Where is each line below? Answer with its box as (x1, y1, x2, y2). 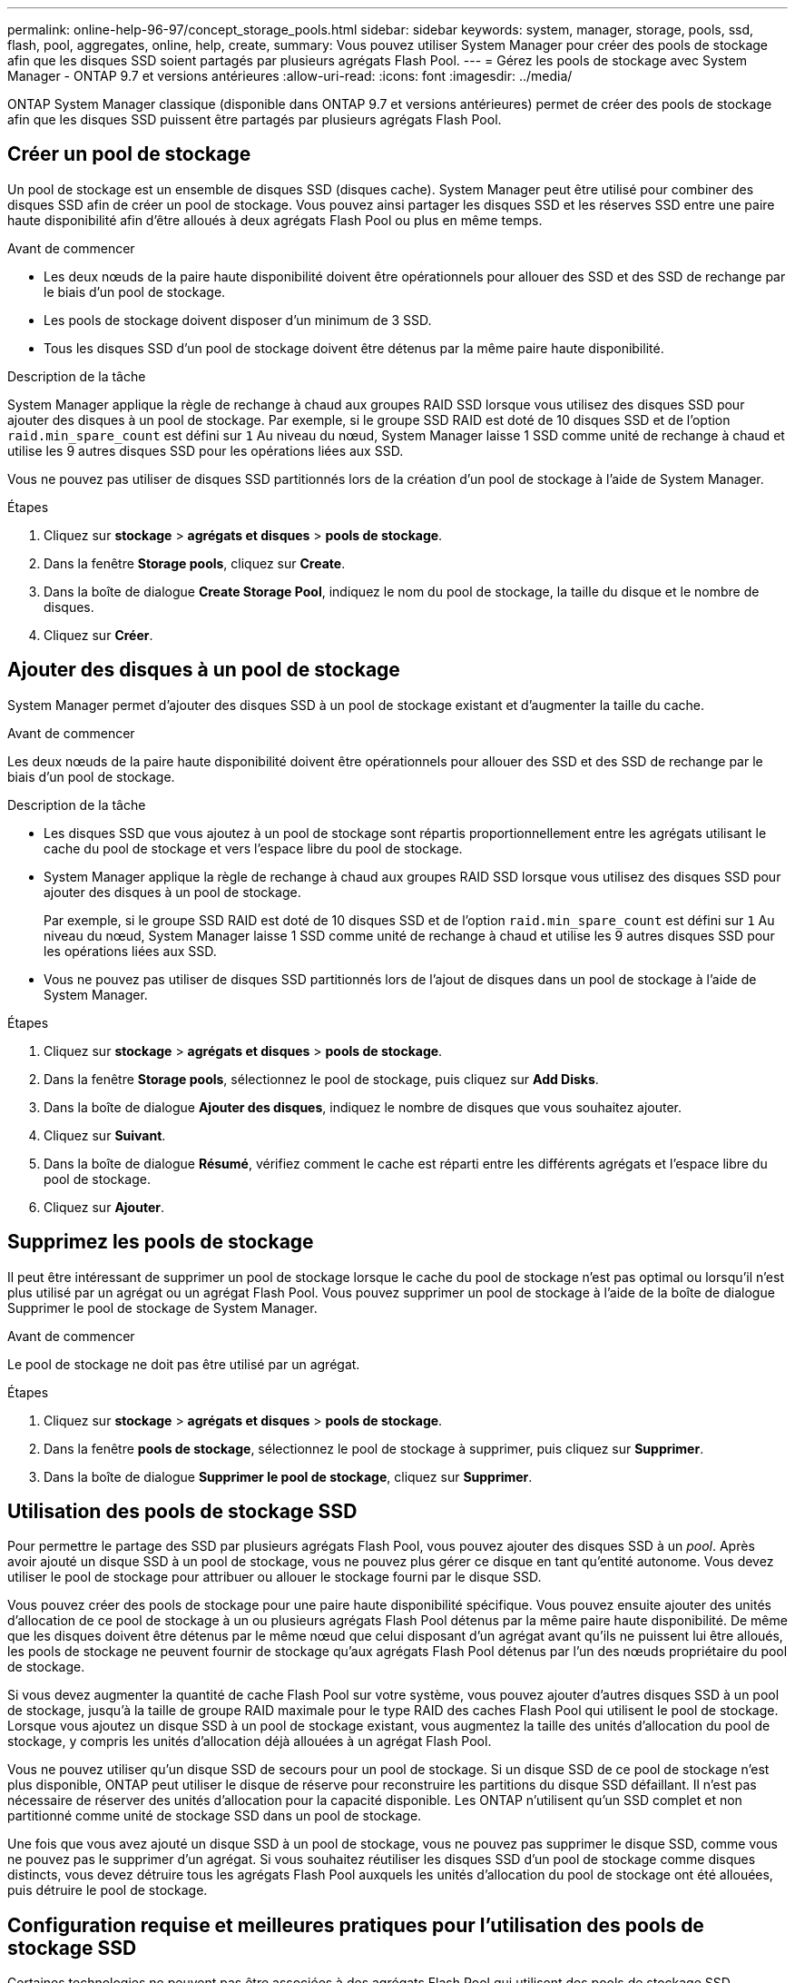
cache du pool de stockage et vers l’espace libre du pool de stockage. (44, 840, 463, 856)
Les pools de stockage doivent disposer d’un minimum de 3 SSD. (44, 311, 432, 328)
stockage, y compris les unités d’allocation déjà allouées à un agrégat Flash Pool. (7, 1733, 492, 1750)
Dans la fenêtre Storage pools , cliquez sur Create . (44, 555, 346, 571)
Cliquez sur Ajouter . (44, 1199, 165, 1215)
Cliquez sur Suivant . (44, 1127, 166, 1143)
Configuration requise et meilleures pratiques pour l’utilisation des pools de (7, 1913, 704, 1937)
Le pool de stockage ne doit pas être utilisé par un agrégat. (7, 1356, 360, 1372)
